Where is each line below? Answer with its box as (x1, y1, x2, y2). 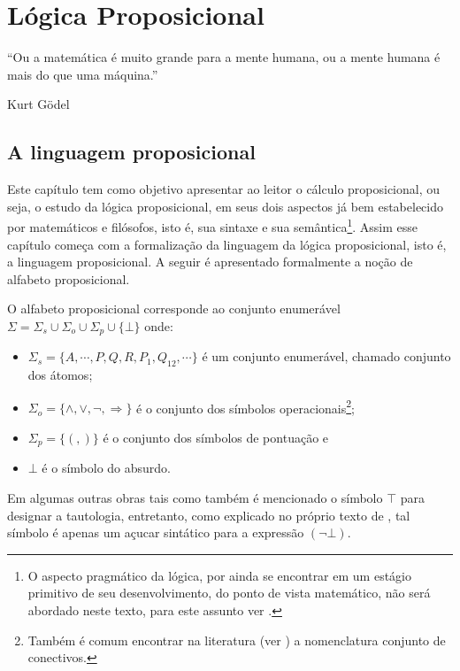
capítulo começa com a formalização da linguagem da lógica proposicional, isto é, (7, 235, 447, 253)
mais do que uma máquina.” (7, 65, 158, 83)
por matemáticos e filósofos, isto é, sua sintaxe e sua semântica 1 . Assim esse (7, 215, 418, 235)
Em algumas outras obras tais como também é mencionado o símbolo (7, 489, 383, 507)
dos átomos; (27, 366, 93, 384)
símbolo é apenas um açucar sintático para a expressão (7, 523, 304, 542)
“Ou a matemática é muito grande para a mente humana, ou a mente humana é (7, 48, 441, 66)
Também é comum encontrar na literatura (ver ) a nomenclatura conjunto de (27, 630, 446, 649)
